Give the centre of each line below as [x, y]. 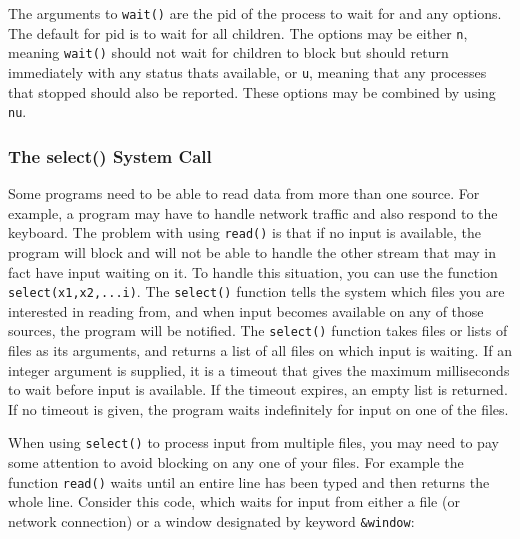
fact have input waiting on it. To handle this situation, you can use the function [253, 271]
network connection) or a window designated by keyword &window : [211, 520]
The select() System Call [110, 155]
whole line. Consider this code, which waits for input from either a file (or [234, 501]
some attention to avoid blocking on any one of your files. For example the [236, 462]
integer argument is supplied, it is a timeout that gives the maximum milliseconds [259, 369]
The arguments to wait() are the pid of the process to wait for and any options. [255, 13]
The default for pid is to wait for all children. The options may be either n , [238, 32]
